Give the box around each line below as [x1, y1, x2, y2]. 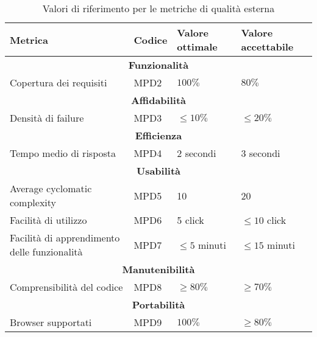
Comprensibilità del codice [10, 280, 123, 294]
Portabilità [132, 297, 185, 311]
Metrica [10, 32, 48, 47]
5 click [177, 213, 204, 227]
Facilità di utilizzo [10, 213, 87, 227]
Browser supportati [10, 315, 92, 329]
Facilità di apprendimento [10, 231, 120, 245]
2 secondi [177, 146, 216, 160]
